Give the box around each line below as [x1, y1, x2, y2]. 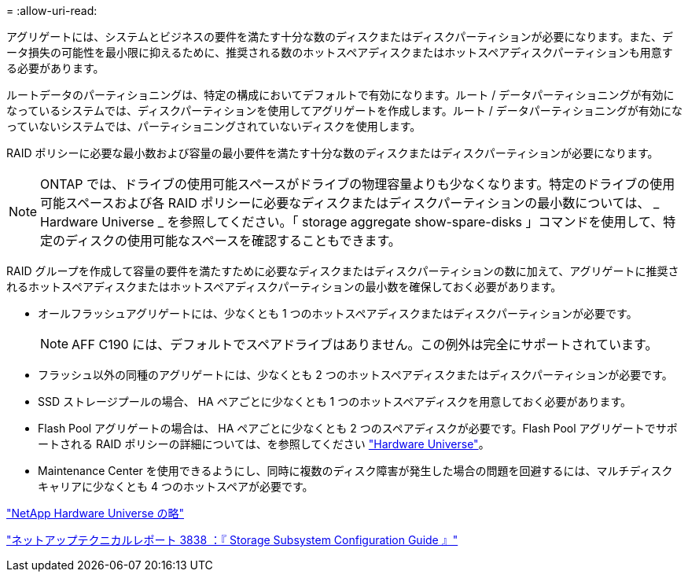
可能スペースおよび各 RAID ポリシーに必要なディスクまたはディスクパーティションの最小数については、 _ [40, 195, 660, 211]
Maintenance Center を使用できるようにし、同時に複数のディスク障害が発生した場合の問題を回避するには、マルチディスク [38, 464, 673, 477]
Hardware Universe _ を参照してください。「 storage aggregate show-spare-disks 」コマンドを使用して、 [40, 214, 664, 230]
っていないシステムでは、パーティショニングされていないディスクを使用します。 [6, 120, 421, 133]
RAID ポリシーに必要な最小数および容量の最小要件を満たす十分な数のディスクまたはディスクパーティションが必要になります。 [6, 146, 659, 160]
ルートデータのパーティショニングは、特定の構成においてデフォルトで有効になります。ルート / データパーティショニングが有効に [6, 88, 675, 101]
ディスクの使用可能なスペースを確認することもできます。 [65, 233, 401, 249]
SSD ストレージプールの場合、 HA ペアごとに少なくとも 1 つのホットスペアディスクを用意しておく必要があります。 [38, 395, 632, 408]
